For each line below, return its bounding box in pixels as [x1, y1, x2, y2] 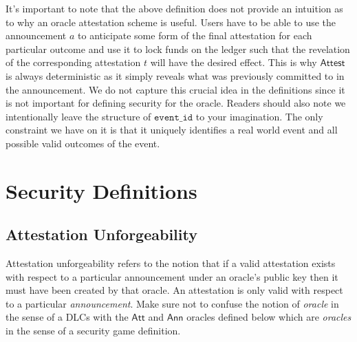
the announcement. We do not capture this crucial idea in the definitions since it [6, 82, 345, 96]
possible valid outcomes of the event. [6, 136, 160, 150]
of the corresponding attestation [6, 55, 141, 70]
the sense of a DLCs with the [6, 310, 129, 324]
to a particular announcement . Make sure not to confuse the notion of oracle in [6, 296, 339, 310]
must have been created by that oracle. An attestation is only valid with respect [6, 283, 343, 297]
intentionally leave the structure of [6, 109, 151, 123]
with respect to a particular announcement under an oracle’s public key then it [6, 269, 338, 284]
